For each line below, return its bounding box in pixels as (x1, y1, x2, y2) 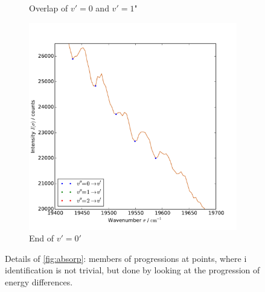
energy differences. (5, 275, 73, 288)
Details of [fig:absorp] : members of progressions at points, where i (5, 252, 247, 264)
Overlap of (29, 2, 68, 14)
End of (29, 232, 54, 244)
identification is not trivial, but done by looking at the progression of (5, 264, 260, 276)
